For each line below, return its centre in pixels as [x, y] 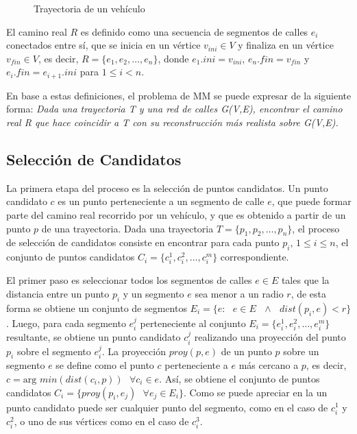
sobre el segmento [54, 351]
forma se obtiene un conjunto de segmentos [97, 308]
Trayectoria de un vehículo [89, 8]
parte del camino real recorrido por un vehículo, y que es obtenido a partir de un [176, 215]
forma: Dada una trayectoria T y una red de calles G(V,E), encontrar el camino [174, 109]
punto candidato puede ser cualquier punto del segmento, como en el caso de [167, 407]
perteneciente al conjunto [193, 323]
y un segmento [153, 293]
